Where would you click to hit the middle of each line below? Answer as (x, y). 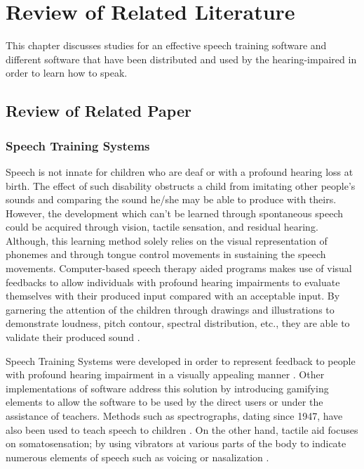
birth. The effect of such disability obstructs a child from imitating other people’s (181, 185)
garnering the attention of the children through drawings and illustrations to (170, 309)
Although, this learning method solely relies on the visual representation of (167, 240)
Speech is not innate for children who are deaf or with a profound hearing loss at (180, 171)
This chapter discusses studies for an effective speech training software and (166, 45)
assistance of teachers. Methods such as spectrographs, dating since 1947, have (174, 416)
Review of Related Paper (99, 111)
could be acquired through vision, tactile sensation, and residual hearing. (162, 227)
